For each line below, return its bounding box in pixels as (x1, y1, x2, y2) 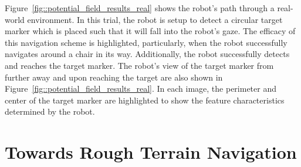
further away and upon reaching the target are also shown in (5, 71, 223, 83)
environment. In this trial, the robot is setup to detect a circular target (27, 13, 283, 25)
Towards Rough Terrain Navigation (5, 140, 297, 164)
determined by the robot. (5, 105, 95, 118)
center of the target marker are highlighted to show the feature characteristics (5, 93, 285, 106)
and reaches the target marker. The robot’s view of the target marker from (5, 59, 274, 71)
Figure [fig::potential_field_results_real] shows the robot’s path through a (5, 2, 275, 14)
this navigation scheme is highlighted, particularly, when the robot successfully (5, 36, 288, 48)
